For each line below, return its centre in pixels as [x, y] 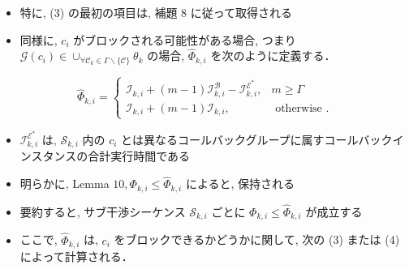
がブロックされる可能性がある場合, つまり [185, 39]
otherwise [299, 108]
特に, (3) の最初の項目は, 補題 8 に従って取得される [156, 12]
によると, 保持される [240, 184]
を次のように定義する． [273, 56]
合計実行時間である [139, 156]
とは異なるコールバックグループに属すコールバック [257, 139]
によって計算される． [76, 256]
